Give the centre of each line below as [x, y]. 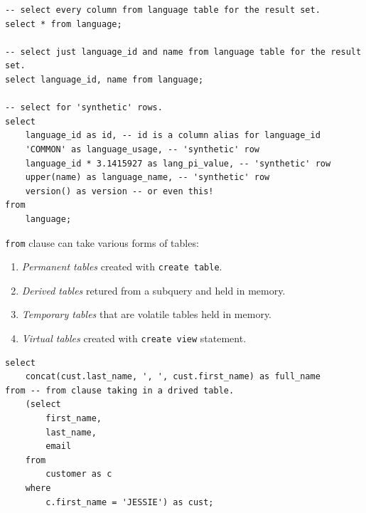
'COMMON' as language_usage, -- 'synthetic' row [142, 149]
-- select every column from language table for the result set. [163, 10]
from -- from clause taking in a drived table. [120, 390]
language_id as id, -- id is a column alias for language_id [173, 136]
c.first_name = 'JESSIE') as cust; [130, 502]
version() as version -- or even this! [119, 191]
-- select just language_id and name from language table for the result [183, 52]
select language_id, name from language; [104, 79]
